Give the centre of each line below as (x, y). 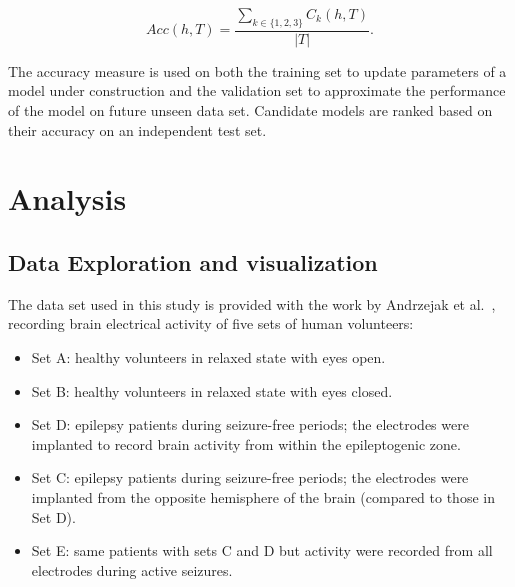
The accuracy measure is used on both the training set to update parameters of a (257, 70)
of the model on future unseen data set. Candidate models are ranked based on (250, 110)
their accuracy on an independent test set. (137, 129)
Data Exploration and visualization (193, 261)
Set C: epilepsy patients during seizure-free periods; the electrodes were (250, 477)
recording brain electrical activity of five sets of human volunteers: (211, 323)
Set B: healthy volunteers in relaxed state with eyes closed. (212, 390)
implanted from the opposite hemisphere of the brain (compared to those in (263, 496)
